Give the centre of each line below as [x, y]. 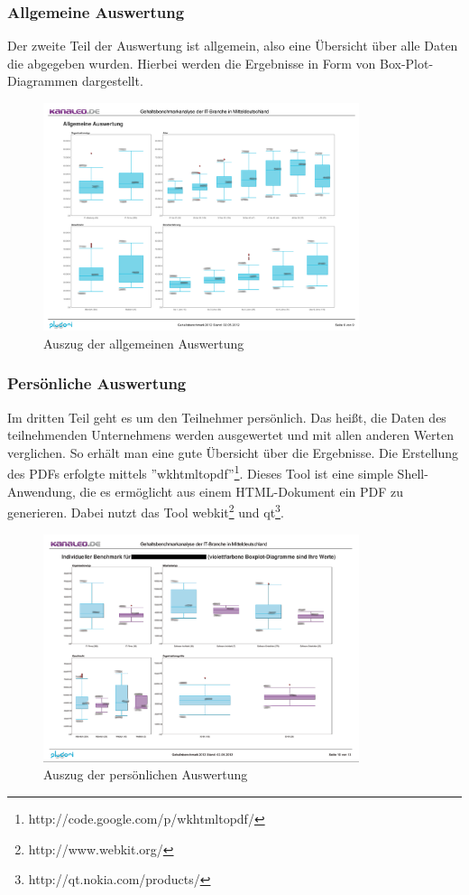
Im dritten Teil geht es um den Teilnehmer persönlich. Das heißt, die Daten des [227, 417]
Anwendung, [41, 491]
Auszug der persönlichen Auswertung [146, 774]
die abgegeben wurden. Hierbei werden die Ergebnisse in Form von [192, 63]
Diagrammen [43, 81]
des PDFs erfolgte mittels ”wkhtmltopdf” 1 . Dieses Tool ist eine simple [200, 472]
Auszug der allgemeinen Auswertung [144, 343]
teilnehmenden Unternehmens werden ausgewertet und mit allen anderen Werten [231, 435]
